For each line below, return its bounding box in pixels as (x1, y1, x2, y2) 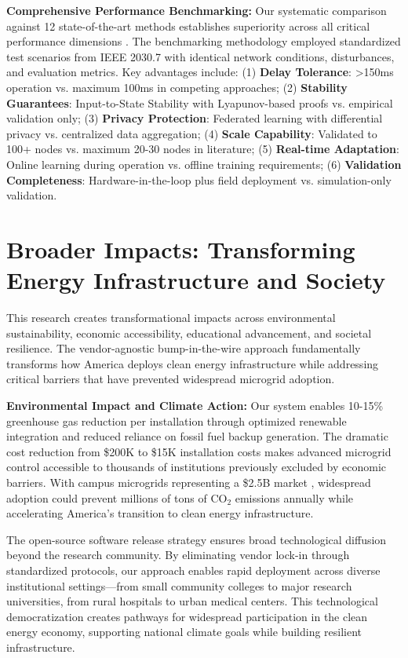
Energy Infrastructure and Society (6, 264, 386, 296)
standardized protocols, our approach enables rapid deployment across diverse (6, 561, 381, 578)
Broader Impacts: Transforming (6, 232, 355, 265)
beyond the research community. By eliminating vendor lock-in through (6, 547, 350, 563)
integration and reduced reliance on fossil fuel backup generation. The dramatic (6, 428, 388, 444)
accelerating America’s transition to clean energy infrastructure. (6, 505, 314, 521)
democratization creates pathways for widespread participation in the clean (6, 608, 368, 624)
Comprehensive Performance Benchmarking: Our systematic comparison (6, 2, 387, 18)
